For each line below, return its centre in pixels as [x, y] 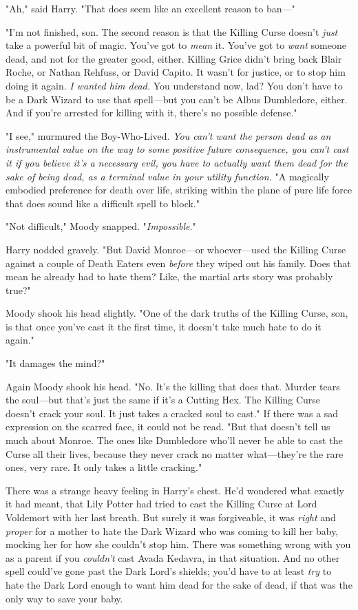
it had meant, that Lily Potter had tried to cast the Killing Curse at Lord [161, 504]
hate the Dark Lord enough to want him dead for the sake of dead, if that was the [179, 584]
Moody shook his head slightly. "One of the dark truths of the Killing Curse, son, [177, 313]
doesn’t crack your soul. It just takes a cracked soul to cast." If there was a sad [172, 413]
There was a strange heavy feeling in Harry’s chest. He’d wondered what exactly [175, 490]
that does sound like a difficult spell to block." [103, 203]
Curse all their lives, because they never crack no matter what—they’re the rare [175, 453]
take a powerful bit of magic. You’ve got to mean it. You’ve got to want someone [176, 45]
